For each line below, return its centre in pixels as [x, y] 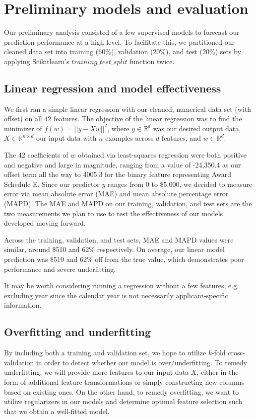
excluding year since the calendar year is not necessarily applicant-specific [116, 295]
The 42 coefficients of [36, 155]
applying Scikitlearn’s [37, 61]
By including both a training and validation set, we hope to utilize [105, 353]
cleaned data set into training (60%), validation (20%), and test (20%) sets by [123, 51]
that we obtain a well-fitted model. [57, 411]
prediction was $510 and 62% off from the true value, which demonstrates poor [124, 259]
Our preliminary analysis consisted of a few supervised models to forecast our [122, 32]
